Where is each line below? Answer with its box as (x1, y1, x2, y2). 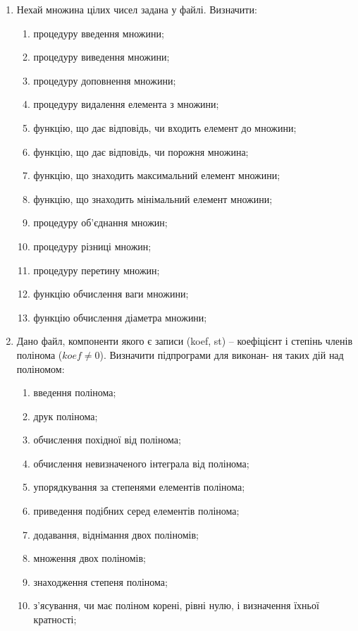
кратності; (33, 612, 77, 627)
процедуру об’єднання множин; (33, 215, 168, 230)
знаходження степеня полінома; (33, 574, 168, 589)
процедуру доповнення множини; (33, 73, 176, 87)
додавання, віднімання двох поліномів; (33, 527, 199, 541)
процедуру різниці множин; (33, 238, 152, 253)
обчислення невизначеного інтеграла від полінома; (33, 455, 249, 470)
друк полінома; (33, 408, 98, 423)
